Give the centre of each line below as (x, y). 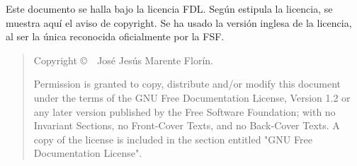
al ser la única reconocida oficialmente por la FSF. (115, 36)
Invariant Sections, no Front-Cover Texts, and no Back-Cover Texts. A (187, 125)
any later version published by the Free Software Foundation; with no (185, 111)
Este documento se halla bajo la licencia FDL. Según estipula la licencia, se (169, 8)
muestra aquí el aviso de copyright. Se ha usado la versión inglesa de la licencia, (179, 22)
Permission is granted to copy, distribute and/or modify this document (187, 84)
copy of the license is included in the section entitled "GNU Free (173, 139)
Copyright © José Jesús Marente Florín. (123, 60)
